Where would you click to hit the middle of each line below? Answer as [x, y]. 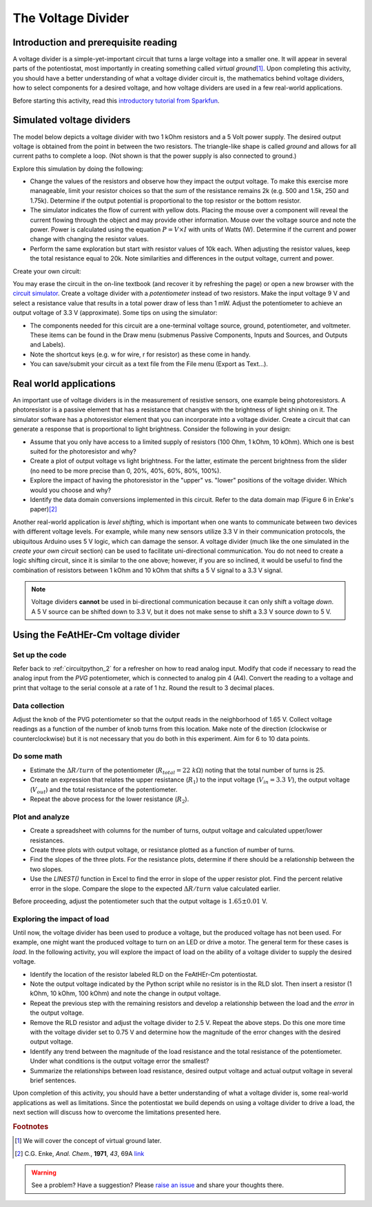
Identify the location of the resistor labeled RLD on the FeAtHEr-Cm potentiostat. [144, 974]
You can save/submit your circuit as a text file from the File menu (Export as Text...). [149, 364]
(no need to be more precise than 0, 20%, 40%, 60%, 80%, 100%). [126, 470]
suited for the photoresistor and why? [83, 451]
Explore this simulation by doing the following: [78, 168]
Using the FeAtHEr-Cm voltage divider [96, 635]
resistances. [47, 840]
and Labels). [48, 345]
